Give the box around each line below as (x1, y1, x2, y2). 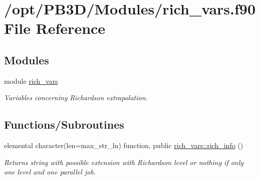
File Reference (4, 18, 106, 38)
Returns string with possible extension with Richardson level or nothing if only (4, 157, 244, 167)
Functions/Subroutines (4, 117, 124, 132)
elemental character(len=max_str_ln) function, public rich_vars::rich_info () (4, 140, 243, 151)
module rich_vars (4, 75, 58, 86)
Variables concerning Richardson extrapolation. (4, 92, 148, 103)
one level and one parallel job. (4, 167, 96, 177)
